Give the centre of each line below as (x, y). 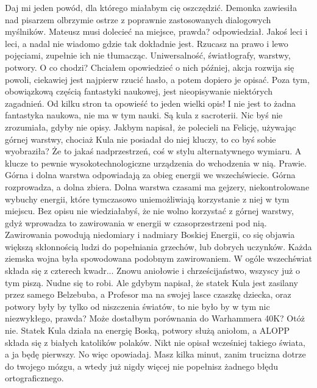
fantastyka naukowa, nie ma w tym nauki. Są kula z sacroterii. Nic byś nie (144, 115)
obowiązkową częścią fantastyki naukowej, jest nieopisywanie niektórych (139, 91)
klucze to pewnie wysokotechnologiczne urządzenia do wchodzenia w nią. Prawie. (156, 163)
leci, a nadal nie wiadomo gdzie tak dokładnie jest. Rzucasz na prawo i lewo (147, 43)
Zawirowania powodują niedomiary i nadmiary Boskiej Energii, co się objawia (150, 235)
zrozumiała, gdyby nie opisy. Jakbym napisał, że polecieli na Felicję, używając (151, 127)
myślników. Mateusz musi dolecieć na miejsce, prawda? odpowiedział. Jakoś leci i (156, 31)
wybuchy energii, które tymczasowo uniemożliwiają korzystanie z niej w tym (147, 199)
